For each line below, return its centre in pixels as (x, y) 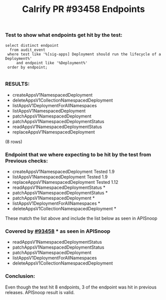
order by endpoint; (28, 67)
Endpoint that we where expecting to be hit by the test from (78, 154)
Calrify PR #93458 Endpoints (83, 9)
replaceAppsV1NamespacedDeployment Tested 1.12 (65, 182)
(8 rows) (14, 142)
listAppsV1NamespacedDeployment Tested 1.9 (60, 177)
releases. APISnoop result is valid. (40, 292)
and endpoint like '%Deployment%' (52, 63)
